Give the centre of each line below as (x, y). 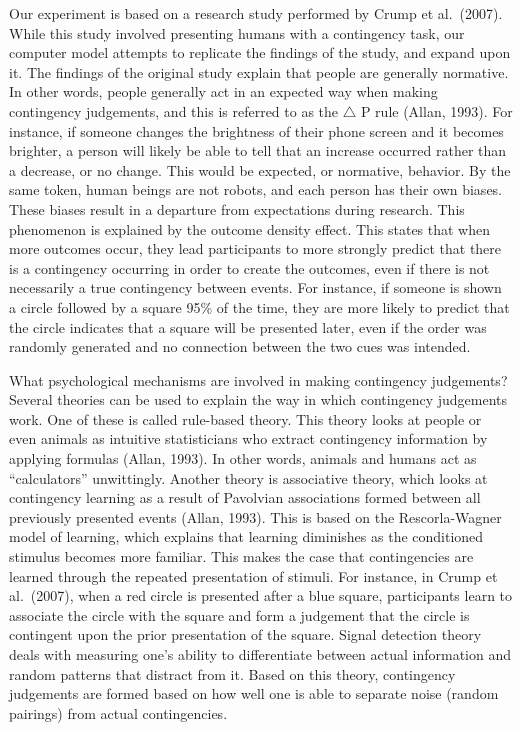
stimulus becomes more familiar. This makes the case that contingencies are (241, 556)
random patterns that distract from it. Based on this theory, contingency (232, 673)
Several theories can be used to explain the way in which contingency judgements (258, 399)
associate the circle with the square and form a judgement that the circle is (239, 614)
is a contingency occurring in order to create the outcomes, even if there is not (249, 267)
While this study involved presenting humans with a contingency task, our (237, 32)
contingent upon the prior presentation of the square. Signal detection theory (245, 634)
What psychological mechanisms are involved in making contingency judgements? (258, 379)
